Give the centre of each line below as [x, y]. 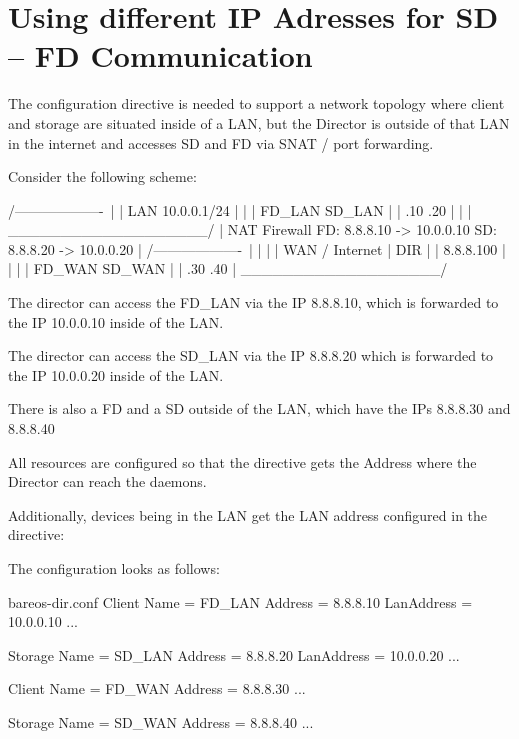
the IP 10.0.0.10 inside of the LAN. [116, 321]
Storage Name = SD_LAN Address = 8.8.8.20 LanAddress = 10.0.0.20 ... [234, 654]
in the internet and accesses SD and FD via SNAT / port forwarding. [221, 142]
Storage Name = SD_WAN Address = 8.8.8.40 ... [161, 721]
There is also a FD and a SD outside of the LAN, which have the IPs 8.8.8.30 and [259, 408]
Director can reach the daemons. [107, 481]
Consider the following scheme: [102, 176]
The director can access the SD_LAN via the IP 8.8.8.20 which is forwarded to [251, 355]
